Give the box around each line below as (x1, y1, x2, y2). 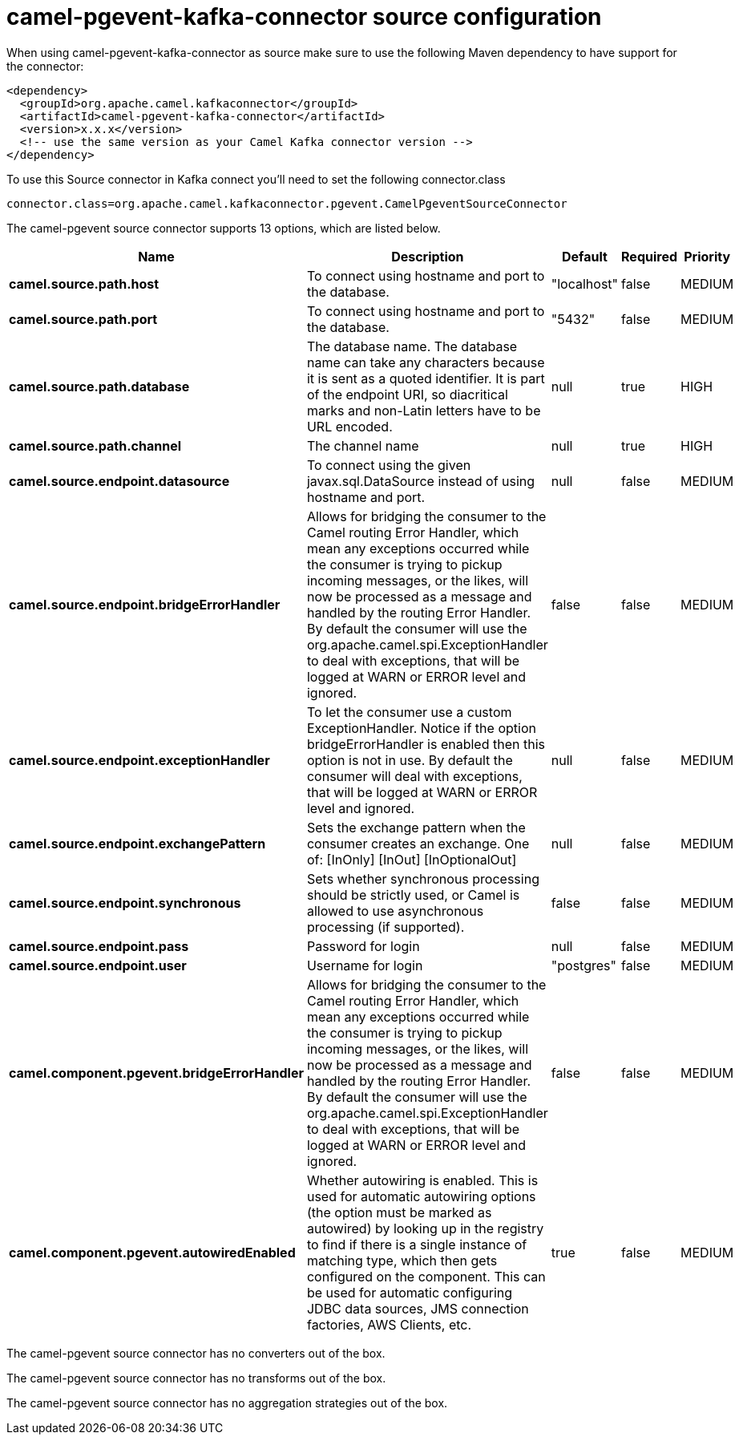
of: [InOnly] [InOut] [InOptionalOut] (306, 851, 517, 868)
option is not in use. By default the (306, 751, 513, 768)
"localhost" (551, 275, 619, 292)
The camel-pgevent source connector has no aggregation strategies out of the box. (6, 1395, 448, 1410)
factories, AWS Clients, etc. (306, 1316, 472, 1333)
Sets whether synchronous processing (306, 870, 539, 887)
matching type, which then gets (306, 1252, 498, 1269)
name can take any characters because (306, 354, 545, 370)
